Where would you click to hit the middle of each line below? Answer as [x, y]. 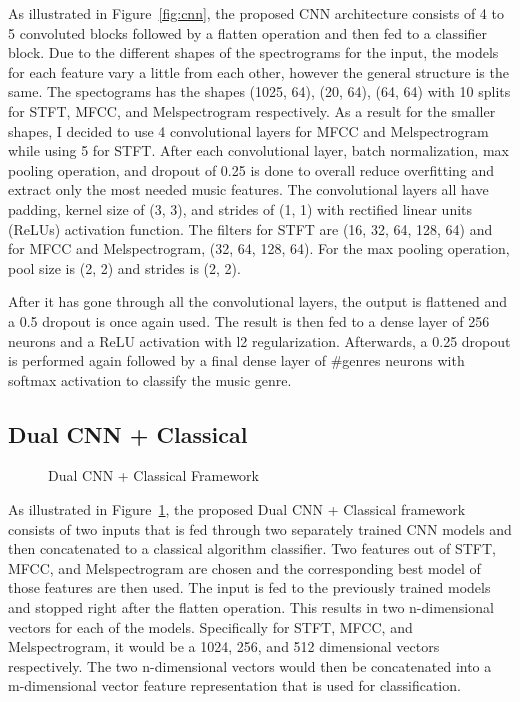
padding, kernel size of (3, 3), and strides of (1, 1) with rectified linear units [240, 208]
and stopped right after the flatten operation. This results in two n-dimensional [251, 607]
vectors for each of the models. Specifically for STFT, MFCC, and [210, 626]
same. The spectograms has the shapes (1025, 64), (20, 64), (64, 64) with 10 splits [259, 91]
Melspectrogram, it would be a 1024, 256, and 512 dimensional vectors [224, 646]
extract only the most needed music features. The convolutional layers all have [248, 189]
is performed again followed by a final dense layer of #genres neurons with [236, 360]
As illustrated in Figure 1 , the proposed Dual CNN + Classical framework [237, 509]
